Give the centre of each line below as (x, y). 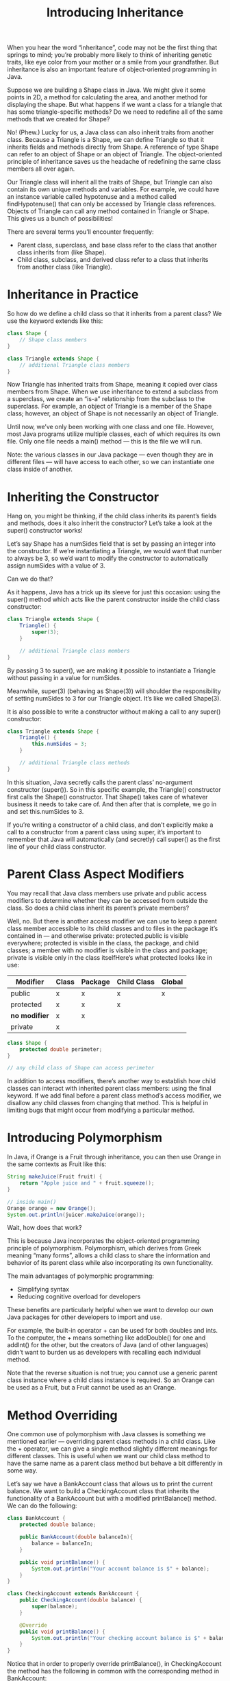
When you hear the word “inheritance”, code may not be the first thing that (112, 48)
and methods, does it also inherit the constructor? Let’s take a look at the (110, 523)
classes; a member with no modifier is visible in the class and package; (107, 950)
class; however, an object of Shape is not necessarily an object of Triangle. (113, 413)
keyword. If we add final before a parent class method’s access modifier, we (114, 1096)
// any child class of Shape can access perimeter (81, 1068)
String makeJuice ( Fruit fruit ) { (55, 1177)
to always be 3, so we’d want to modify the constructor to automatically (108, 558)
